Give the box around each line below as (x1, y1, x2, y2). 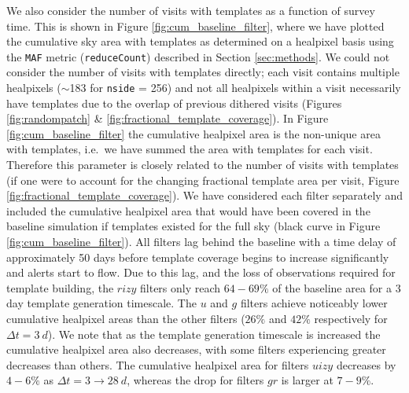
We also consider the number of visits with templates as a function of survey (6, 2, 375, 18)
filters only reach (140, 279, 221, 296)
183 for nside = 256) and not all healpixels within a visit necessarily (69, 79, 401, 96)
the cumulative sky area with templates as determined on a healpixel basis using (6, 33, 394, 50)
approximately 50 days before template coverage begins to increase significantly (6, 248, 389, 265)
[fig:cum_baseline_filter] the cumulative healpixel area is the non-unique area (6, 125, 381, 141)
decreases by (336, 356, 396, 373)
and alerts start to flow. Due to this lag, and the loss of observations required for (6, 264, 396, 281)
